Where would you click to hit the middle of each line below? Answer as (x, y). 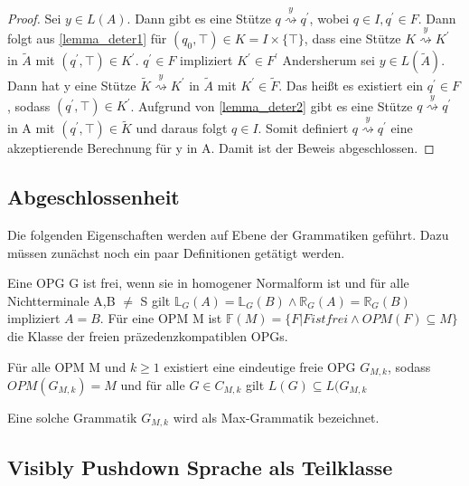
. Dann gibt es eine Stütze (199, 18)
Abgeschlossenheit (94, 197)
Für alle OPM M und (67, 366)
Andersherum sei (328, 60)
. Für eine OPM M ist (161, 318)
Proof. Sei (34, 18)
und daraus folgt (182, 128)
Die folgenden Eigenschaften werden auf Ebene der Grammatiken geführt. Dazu (228, 234)
